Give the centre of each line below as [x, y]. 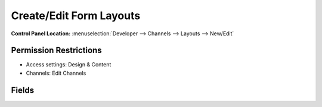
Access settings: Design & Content [69, 65]
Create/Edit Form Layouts [76, 16]
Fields [23, 90]
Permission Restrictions [56, 51]
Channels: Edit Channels [56, 73]
